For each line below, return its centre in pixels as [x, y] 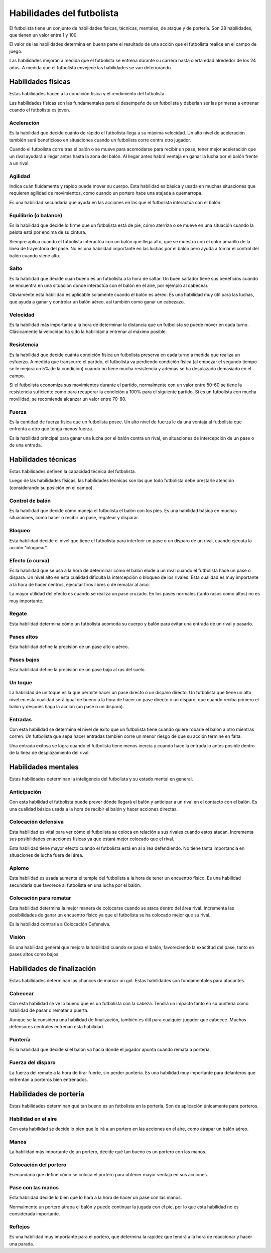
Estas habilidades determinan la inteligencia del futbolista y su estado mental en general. [101, 779]
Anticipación [25, 792]
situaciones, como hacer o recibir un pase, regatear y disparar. [74, 518]
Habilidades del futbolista [64, 13]
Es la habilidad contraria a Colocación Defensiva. [60, 924]
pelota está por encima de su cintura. [48, 232]
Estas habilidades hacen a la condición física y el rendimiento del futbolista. [87, 94]
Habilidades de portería [47, 1094]
